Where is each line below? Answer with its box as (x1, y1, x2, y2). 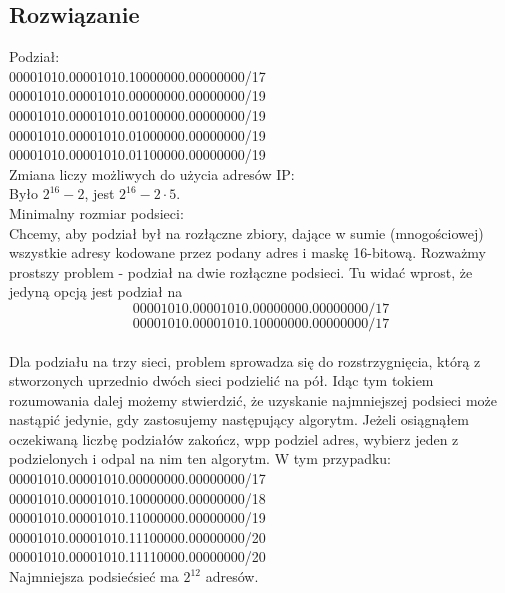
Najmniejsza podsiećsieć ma (9, 566, 179, 587)
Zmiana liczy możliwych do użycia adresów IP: (9, 163, 295, 184)
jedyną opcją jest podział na (9, 281, 183, 302)
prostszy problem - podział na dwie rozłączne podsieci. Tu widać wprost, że (9, 261, 473, 282)
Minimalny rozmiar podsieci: (9, 202, 184, 223)
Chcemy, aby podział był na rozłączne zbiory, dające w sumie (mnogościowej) (9, 222, 484, 243)
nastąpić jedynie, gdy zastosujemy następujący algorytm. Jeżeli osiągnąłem (9, 409, 469, 430)
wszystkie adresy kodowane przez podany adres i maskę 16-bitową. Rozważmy (9, 242, 487, 263)
